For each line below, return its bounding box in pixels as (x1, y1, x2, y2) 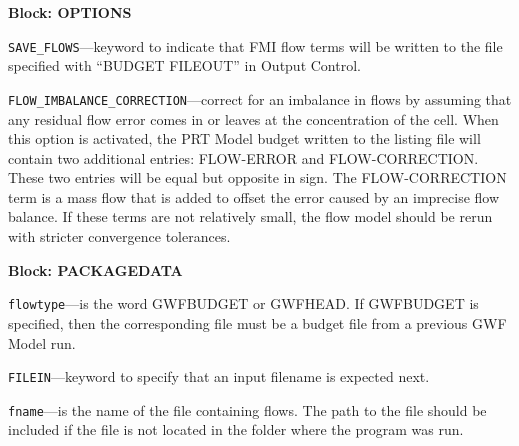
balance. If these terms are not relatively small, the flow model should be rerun (8, 206, 493, 227)
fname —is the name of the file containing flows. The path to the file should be (8, 399, 487, 420)
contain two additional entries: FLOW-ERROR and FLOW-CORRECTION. (8, 147, 479, 168)
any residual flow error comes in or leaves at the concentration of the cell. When (8, 108, 499, 129)
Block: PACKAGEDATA (8, 259, 183, 280)
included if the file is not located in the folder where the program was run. (8, 419, 464, 440)
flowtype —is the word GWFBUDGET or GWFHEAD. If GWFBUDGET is (8, 293, 479, 314)
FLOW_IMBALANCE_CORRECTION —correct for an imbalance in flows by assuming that (8, 88, 512, 109)
